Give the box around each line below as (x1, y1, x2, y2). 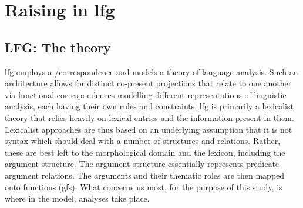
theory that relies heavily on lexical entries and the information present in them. (5, 111, 294, 123)
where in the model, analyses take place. (5, 192, 150, 204)
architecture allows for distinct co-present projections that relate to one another (5, 77, 292, 89)
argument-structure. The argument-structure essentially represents (5, 157, 244, 170)
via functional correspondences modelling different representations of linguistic (5, 88, 287, 100)
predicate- (246, 157, 282, 170)
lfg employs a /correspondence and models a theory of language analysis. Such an (5, 65, 298, 78)
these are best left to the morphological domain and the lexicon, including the (5, 146, 285, 158)
